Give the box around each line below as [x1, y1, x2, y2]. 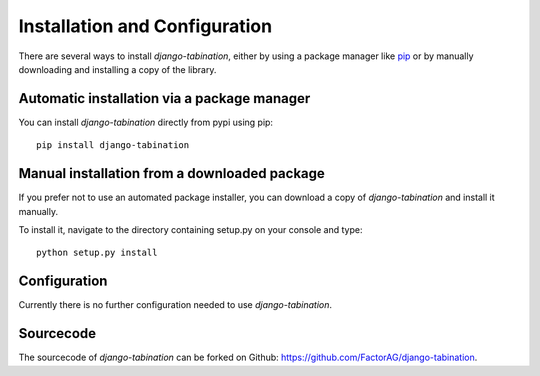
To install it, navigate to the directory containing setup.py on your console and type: [18, 223, 363, 235]
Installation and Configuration [18, 15, 273, 37]
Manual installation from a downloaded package [18, 165, 325, 182]
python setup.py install [36, 247, 158, 259]
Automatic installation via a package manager [18, 90, 311, 107]
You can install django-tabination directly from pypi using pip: [18, 116, 274, 128]
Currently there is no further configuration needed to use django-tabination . [18, 299, 333, 311]
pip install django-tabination [36, 140, 190, 151]
